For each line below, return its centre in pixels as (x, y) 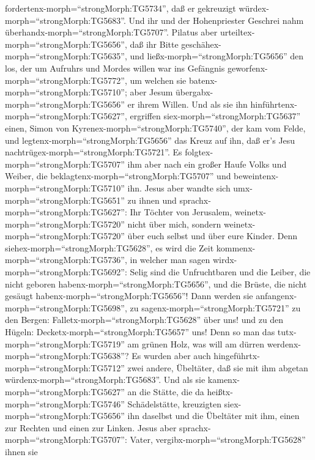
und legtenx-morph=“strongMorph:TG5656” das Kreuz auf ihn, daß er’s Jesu (150, 140)
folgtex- (199, 152)
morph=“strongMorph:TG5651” (65, 200)
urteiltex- (237, 32)
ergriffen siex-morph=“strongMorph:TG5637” (215, 116)
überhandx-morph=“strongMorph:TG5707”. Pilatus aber (111, 32)
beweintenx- (256, 176)
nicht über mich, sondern (174, 224)
